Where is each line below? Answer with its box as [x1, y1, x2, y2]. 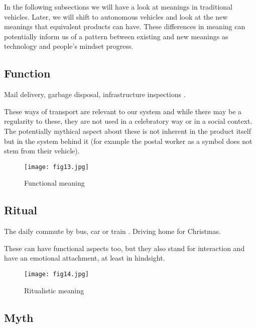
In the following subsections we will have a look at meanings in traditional [4, 2, 232, 12]
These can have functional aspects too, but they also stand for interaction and [4, 242, 245, 253]
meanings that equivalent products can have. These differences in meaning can [4, 21, 245, 32]
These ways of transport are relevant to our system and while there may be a [4, 106, 242, 116]
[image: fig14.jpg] [24, 270, 89, 278]
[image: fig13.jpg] [24, 163, 89, 171]
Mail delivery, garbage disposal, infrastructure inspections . [4, 89, 186, 100]
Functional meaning [24, 178, 85, 188]
